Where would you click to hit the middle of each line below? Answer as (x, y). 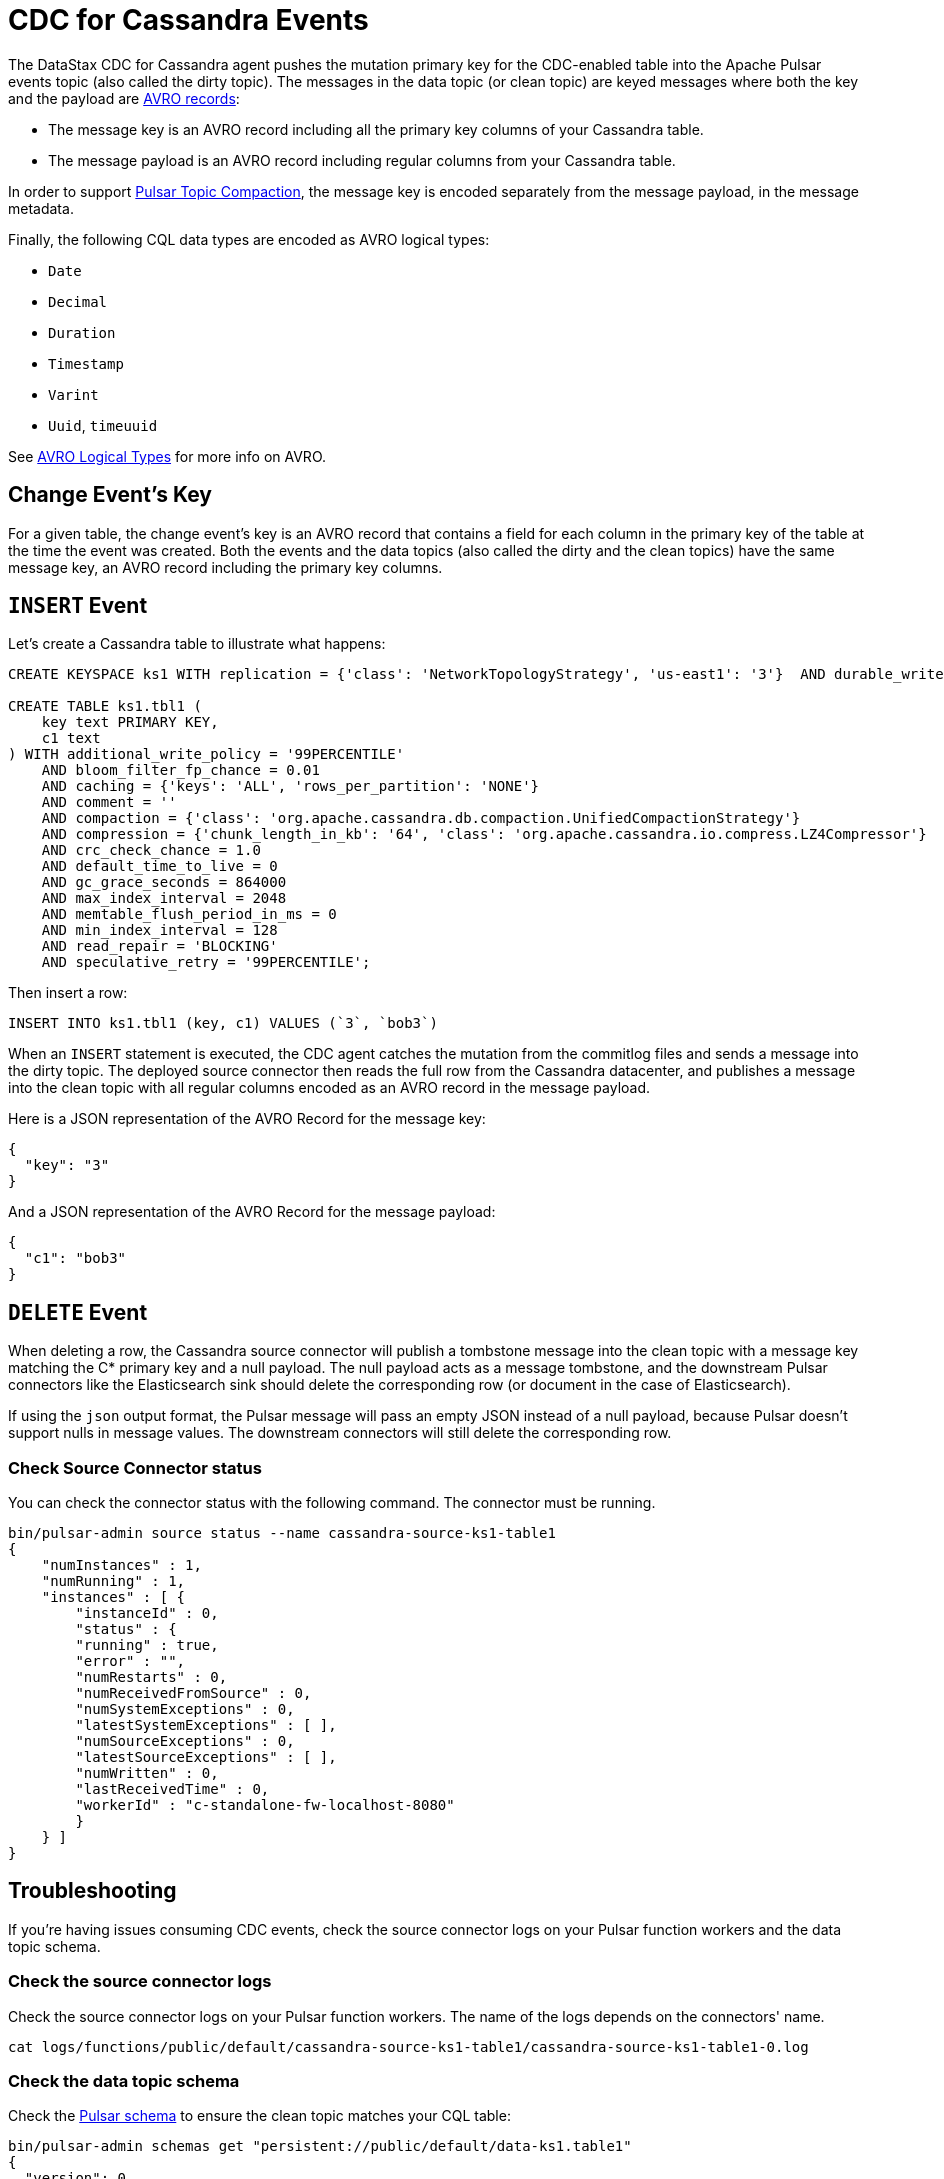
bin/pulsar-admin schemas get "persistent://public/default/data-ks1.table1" (320, 2146)
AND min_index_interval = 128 (159, 930)
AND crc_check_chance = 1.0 (151, 850)
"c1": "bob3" (75, 1258)
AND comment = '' (109, 802)
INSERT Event (78, 606)
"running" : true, (147, 1645)
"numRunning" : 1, (113, 1581)
